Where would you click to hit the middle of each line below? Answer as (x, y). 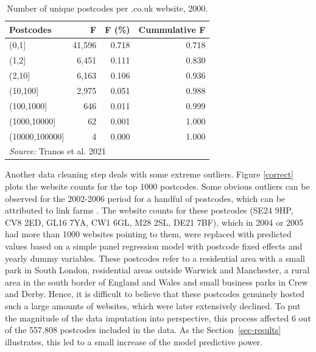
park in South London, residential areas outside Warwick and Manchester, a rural (157, 270)
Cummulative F (172, 29)
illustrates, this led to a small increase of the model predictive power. (134, 341)
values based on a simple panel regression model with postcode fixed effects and (154, 246)
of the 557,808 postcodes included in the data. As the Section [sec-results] (143, 330)
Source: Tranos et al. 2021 (58, 151)
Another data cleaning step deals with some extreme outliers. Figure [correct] (149, 174)
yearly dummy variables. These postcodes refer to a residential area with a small (155, 258)
